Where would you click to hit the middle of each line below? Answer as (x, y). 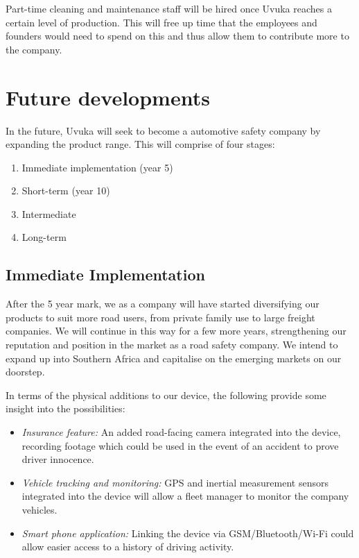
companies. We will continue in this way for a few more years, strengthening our (176, 331)
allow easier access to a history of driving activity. (128, 547)
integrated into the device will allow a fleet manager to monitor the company (185, 496)
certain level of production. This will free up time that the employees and (161, 22)
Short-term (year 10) (66, 191)
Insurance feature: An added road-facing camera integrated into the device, (181, 432)
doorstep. (25, 372)
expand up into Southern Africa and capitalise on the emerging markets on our (174, 358)
